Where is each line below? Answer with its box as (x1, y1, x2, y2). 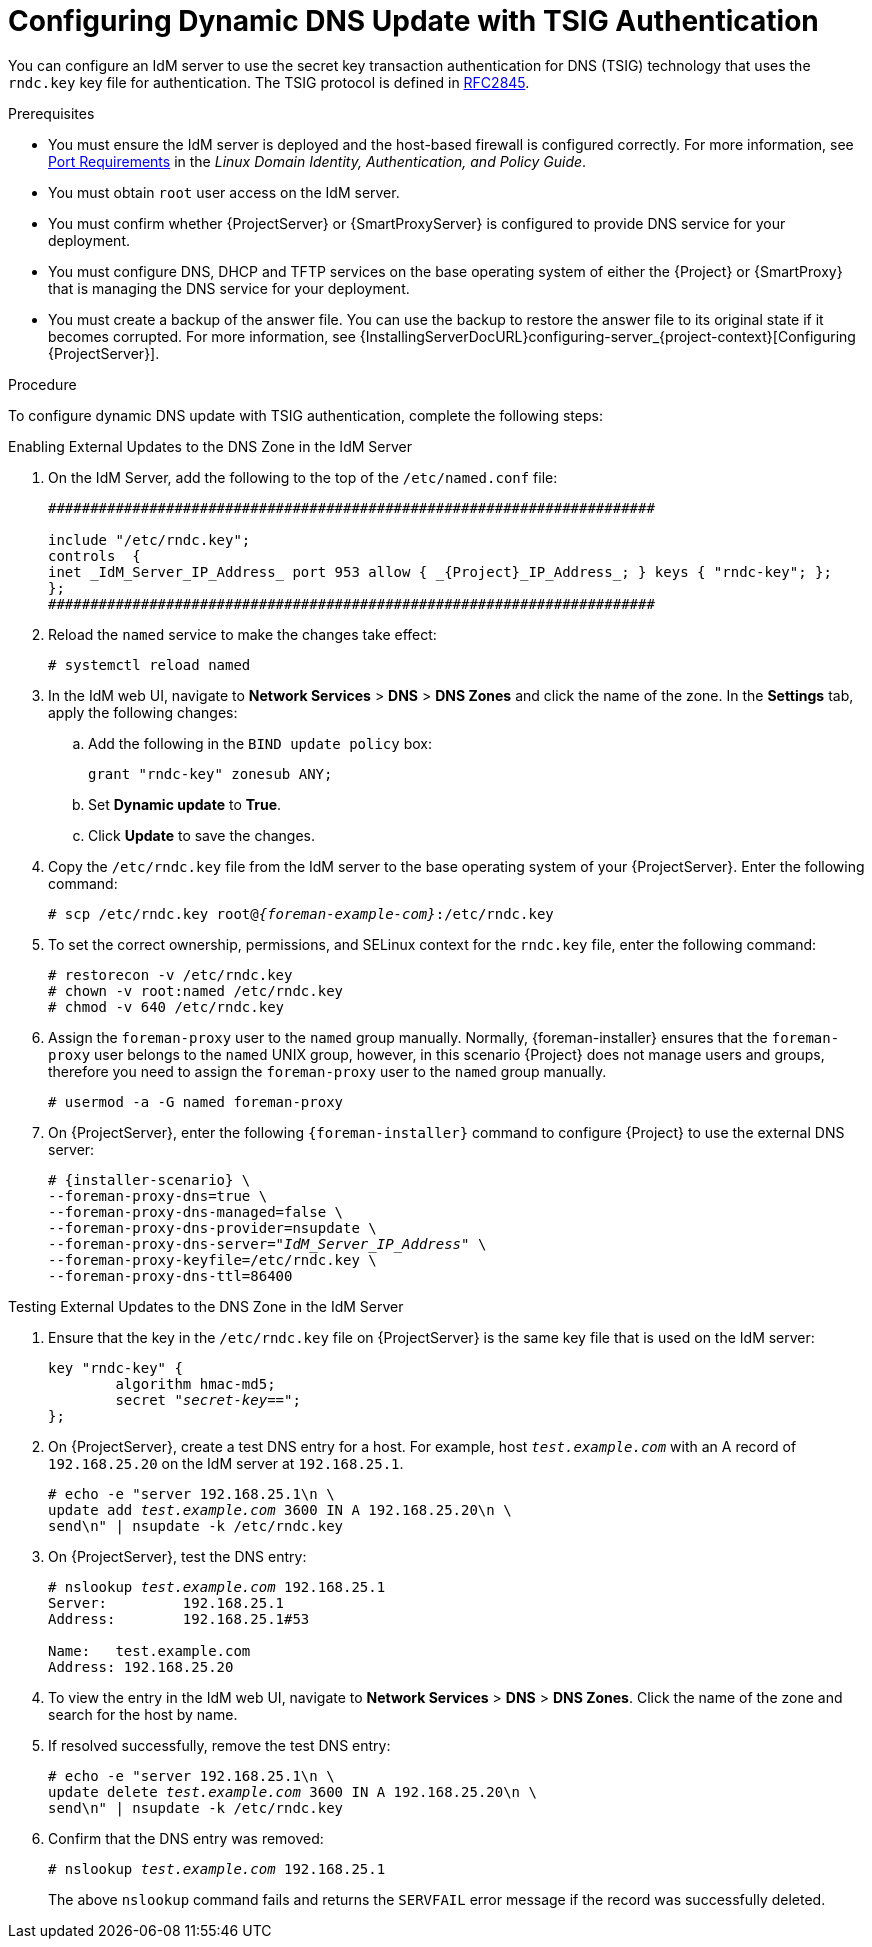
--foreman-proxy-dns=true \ (48, 1187, 268, 1204)
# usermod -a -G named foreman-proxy (48, 1093, 344, 1110)
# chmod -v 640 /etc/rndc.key (48, 998, 285, 1015)
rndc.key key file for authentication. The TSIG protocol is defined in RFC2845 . (8, 73, 530, 91)
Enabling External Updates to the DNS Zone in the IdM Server (8, 437, 412, 455)
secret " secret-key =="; (115, 1391, 301, 1408)
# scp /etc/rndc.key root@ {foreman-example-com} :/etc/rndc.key (48, 905, 554, 922)
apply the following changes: (48, 703, 238, 721)
